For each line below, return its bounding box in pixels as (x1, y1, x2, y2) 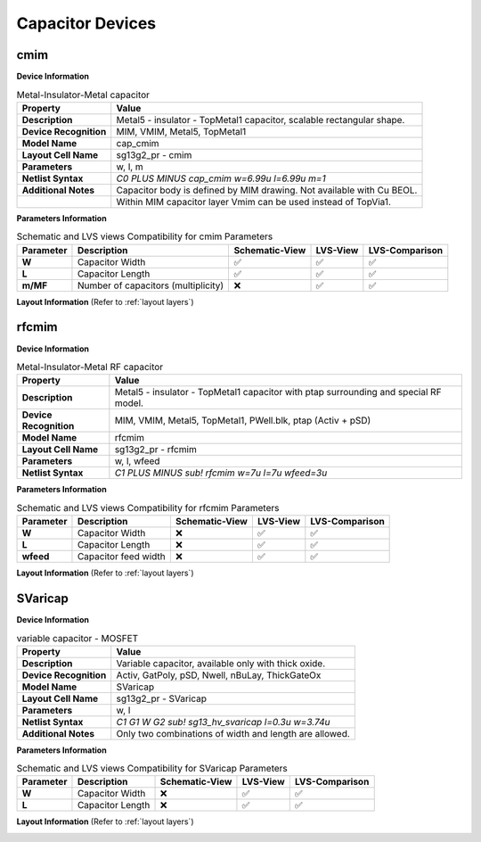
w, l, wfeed (114, 455, 160, 467)
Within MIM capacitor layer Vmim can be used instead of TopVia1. (116, 195, 392, 208)
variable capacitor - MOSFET (16, 631, 139, 644)
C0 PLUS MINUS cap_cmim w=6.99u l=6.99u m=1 (116, 172, 326, 185)
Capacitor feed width (77, 550, 167, 563)
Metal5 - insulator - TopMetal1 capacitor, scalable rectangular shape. (116, 113, 405, 126)
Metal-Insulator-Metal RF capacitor (16, 361, 164, 374)
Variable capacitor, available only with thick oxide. (116, 656, 326, 669)
